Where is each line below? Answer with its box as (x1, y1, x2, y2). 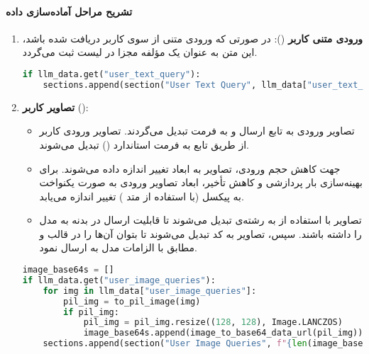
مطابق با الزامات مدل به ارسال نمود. (39, 240, 197, 255)
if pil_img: (63, 307, 119, 317)
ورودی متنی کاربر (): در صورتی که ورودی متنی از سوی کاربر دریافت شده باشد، (22, 30, 363, 45)
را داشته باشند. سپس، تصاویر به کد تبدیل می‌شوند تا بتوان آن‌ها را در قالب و (39, 226, 362, 241)
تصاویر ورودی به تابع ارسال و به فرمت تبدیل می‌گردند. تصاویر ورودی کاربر (39, 123, 355, 138)
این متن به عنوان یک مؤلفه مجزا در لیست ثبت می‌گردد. (22, 45, 258, 59)
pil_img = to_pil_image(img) (63, 296, 201, 307)
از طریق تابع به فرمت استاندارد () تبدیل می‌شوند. (39, 137, 249, 152)
